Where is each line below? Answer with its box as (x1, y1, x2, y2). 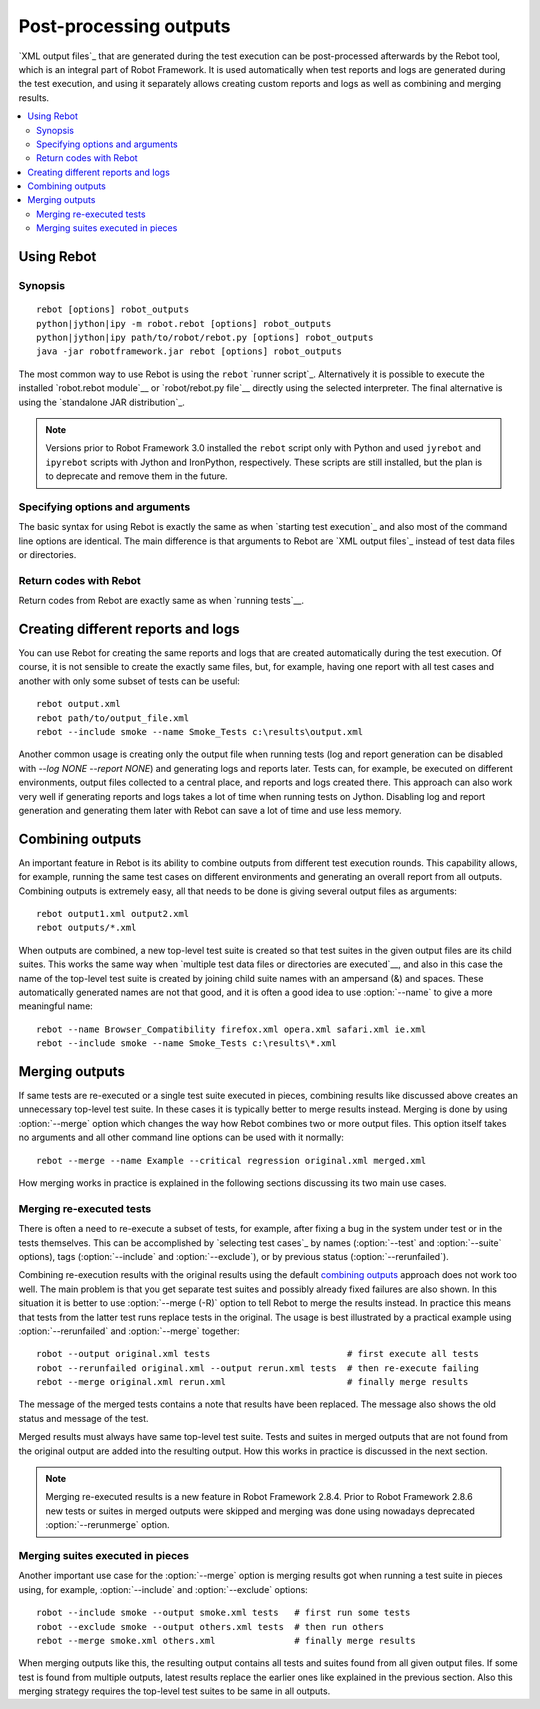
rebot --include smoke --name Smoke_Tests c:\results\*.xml (36, 1038, 337, 1049)
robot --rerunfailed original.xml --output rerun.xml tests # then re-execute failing (36, 1362, 480, 1374)
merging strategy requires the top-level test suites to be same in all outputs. (18, 1685, 331, 1697)
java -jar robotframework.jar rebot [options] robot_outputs (36, 346, 342, 357)
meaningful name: (18, 1000, 94, 1012)
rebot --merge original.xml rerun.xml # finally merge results (36, 1376, 469, 1388)
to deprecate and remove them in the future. (45, 470, 229, 482)
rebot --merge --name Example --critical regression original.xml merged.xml (36, 1155, 427, 1166)
